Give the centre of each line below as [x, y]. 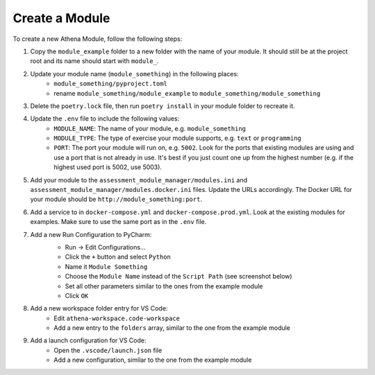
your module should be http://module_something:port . [116, 199]
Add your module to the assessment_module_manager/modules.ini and [139, 180]
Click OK [77, 295]
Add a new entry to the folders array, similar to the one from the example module [172, 328]
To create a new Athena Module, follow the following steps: [98, 39]
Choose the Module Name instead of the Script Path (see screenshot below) [178, 277]
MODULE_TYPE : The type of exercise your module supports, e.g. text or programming [177, 138]
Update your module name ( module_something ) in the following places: [134, 73]
